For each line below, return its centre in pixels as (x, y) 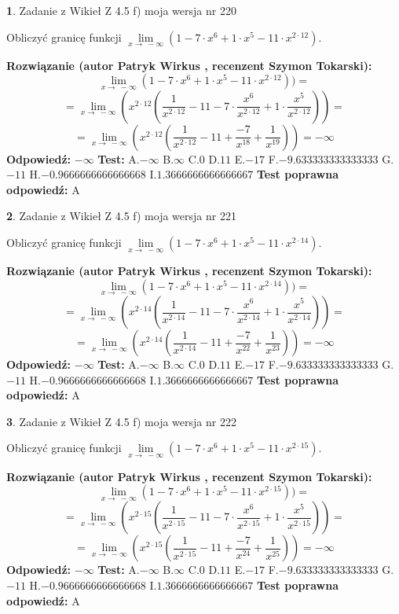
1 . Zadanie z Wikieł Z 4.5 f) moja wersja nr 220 (121, 10)
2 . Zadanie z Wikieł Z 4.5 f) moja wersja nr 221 (121, 216)
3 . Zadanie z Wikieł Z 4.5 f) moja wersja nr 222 (121, 421)
